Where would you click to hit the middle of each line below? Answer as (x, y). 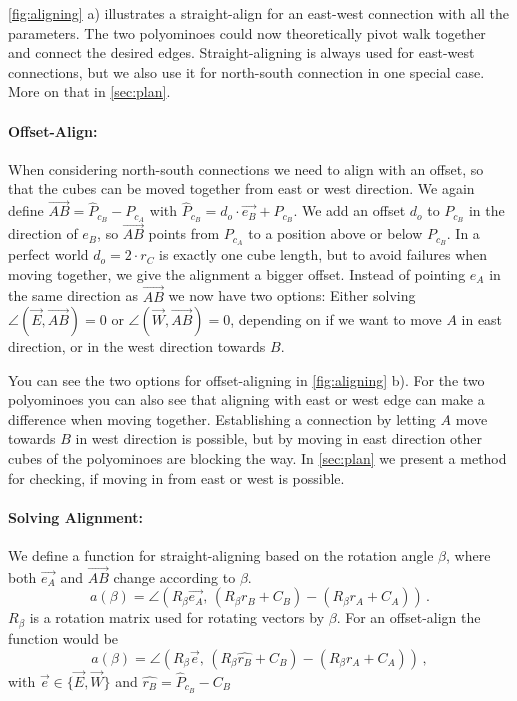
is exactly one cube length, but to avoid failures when (323, 254)
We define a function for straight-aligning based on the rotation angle (221, 555)
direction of (43, 233)
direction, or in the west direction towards (137, 346)
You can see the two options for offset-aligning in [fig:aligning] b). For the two (246, 379)
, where (468, 555)
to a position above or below (335, 233)
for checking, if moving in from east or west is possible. (176, 477)
